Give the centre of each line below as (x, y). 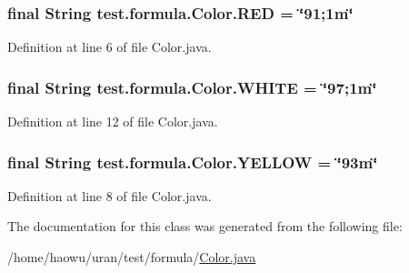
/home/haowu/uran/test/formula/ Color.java (132, 257)
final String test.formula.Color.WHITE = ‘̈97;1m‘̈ (192, 87)
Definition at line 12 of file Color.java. (113, 121)
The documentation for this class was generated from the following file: (205, 226)
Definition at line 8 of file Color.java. (110, 195)
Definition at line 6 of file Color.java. (110, 47)
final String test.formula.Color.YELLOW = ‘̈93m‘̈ (193, 162)
